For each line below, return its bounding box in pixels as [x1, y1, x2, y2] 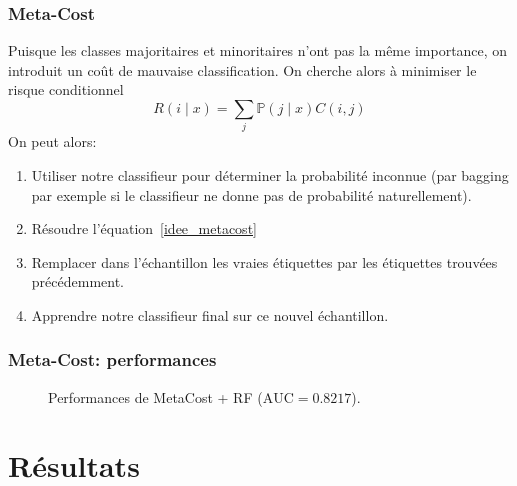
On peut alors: [8, 131, 97, 152]
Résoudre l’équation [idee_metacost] [31, 218, 257, 239]
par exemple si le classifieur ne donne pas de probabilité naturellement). [31, 184, 472, 205]
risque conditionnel [8, 79, 124, 100]
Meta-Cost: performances [8, 347, 217, 372]
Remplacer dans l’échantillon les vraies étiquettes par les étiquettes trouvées [31, 251, 498, 272]
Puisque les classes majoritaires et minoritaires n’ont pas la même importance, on [8, 40, 508, 61]
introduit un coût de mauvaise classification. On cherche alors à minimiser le [8, 59, 477, 80]
